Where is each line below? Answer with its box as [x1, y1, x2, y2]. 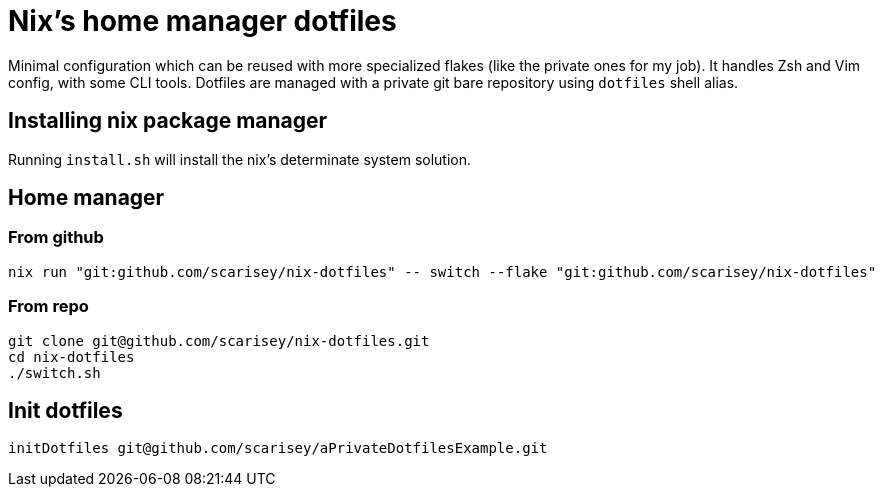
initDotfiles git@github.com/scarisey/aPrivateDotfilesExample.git [8, 440, 548, 457]
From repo [8, 296, 89, 317]
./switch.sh [8, 364, 101, 381]
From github [8, 227, 104, 248]
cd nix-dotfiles [8, 348, 135, 365]
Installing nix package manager [8, 108, 328, 134]
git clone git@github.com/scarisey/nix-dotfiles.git [8, 332, 430, 349]
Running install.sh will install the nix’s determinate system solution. [8, 150, 472, 168]
